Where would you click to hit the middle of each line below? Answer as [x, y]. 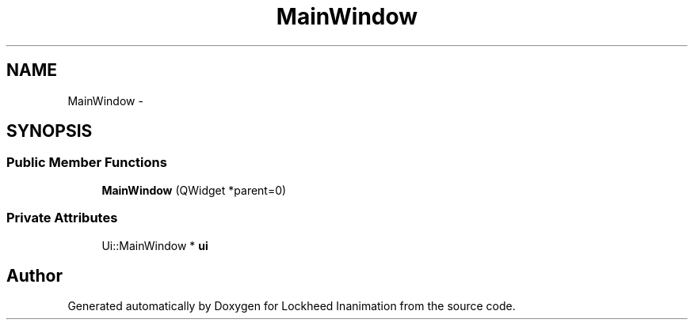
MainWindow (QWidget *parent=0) [194, 190]
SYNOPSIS [50, 131]
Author [34, 275]
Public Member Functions [87, 163]
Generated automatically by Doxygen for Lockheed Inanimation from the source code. [292, 306]
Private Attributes [62, 218]
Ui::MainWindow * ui [155, 245]
